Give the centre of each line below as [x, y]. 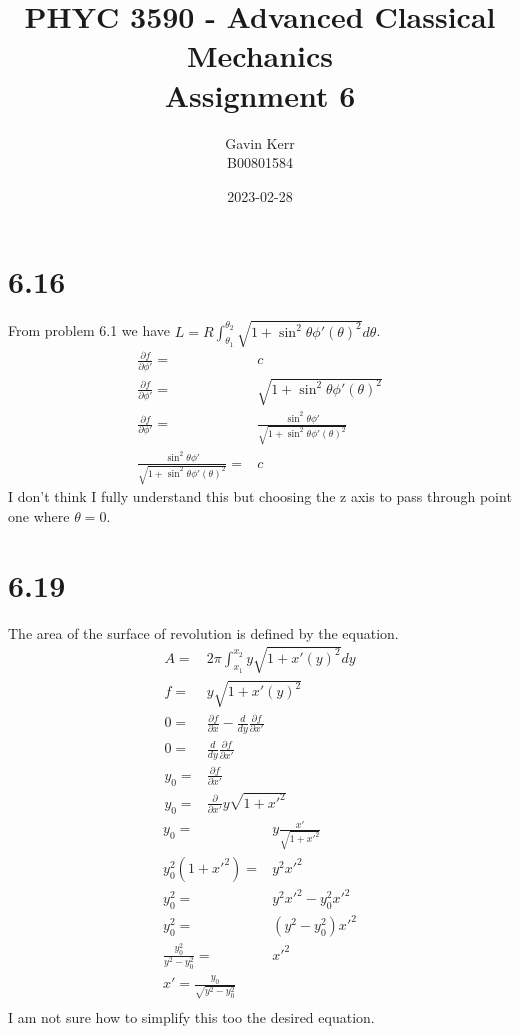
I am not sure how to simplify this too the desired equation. [191, 1016]
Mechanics [260, 55]
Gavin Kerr [260, 142]
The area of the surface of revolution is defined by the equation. [203, 632]
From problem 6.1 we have [89, 330]
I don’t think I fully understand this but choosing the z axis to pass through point [260, 496]
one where [39, 516]
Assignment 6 [260, 94]
